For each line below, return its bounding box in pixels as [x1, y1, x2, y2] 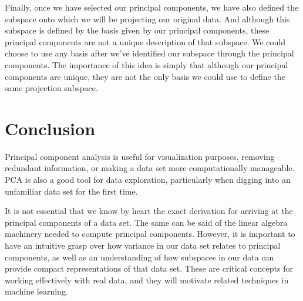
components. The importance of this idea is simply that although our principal [5, 58, 288, 71]
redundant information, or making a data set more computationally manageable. [5, 162, 295, 174]
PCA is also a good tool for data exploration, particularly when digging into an [5, 173, 291, 186]
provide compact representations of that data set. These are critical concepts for [5, 262, 293, 275]
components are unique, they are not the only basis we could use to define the [5, 70, 285, 82]
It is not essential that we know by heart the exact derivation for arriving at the [5, 205, 293, 217]
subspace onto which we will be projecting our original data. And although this [5, 12, 290, 25]
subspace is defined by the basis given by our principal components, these [5, 24, 270, 36]
